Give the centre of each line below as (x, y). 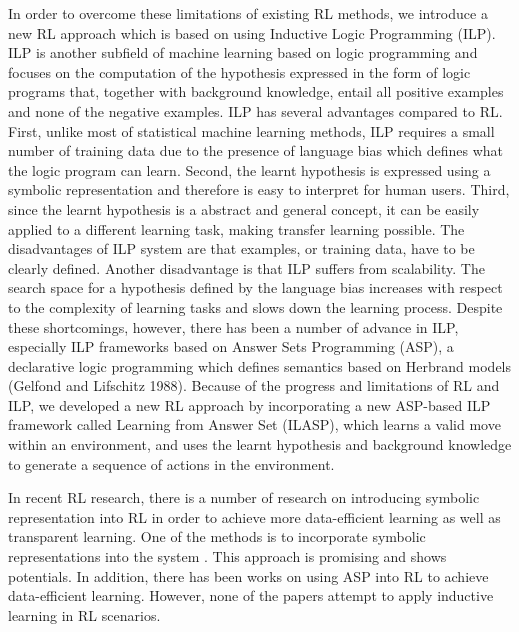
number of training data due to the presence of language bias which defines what (256, 150)
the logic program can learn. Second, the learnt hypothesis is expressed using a (249, 169)
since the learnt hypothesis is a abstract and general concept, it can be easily (244, 208)
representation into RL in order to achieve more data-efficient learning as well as (254, 516)
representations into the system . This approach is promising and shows (227, 556)
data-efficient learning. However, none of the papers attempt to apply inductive (251, 595)
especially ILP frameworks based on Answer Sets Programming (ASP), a (231, 346)
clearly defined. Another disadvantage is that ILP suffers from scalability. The (246, 267)
